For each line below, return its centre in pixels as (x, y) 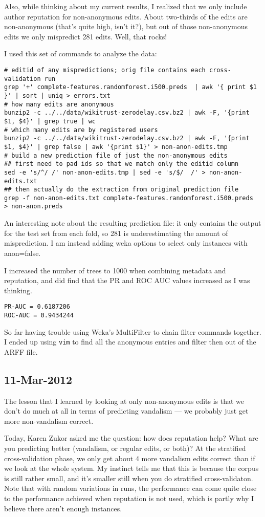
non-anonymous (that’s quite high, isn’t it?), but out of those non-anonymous (126, 26)
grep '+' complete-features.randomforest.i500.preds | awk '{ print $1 (130, 87)
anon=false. (23, 253)
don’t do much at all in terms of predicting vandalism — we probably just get (126, 411)
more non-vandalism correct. (49, 421)
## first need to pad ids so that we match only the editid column (122, 164)
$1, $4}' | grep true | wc (50, 121)
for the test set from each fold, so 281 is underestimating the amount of (116, 233)
